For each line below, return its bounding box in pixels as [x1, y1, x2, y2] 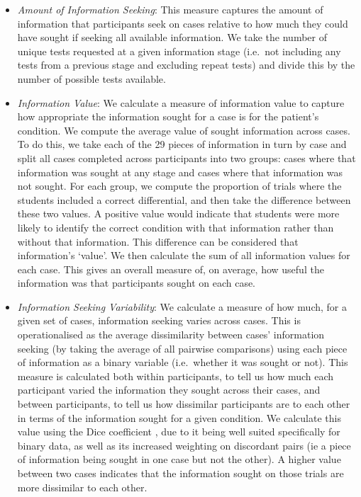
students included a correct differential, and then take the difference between [17, 192, 351, 207]
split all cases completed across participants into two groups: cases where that [17, 150, 356, 165]
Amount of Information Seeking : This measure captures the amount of [17, 2, 323, 16]
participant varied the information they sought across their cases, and [17, 382, 321, 397]
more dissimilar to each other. [17, 479, 148, 494]
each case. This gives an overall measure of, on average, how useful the [17, 261, 324, 276]
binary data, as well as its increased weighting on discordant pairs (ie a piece [17, 438, 351, 452]
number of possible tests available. [17, 71, 166, 86]
